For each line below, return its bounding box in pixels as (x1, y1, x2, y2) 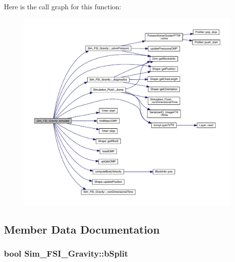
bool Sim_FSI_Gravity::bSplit (4, 247, 128, 260)
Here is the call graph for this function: (4, 1, 121, 11)
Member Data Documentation (4, 221, 160, 237)
